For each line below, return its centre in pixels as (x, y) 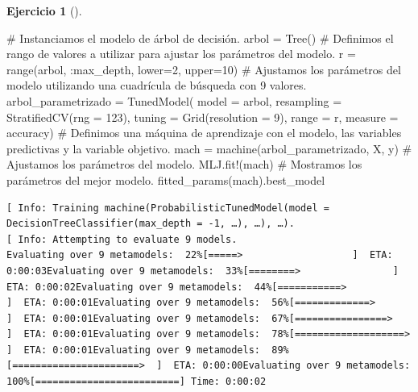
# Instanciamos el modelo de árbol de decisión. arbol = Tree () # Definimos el (200, 38)
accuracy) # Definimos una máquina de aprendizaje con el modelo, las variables (204, 133)
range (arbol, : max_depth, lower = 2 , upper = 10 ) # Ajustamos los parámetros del (204, 69)
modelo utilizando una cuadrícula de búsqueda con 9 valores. (157, 85)
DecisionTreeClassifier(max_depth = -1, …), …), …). (151, 224)
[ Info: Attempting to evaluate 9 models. (122, 239)
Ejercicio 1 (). (44, 10)
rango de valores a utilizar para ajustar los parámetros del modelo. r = (181, 54)
